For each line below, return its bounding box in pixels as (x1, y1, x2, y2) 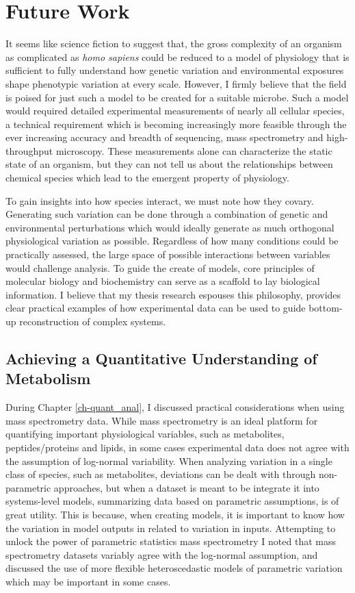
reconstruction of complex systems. (19, 314, 166, 328)
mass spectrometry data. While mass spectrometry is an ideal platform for (5, 413, 318, 427)
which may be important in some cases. (5, 574, 171, 588)
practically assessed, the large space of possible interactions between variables (5, 247, 330, 262)
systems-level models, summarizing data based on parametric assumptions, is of (5, 494, 339, 508)
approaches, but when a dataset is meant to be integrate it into (53, 480, 319, 494)
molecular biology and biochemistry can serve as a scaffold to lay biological (5, 274, 320, 288)
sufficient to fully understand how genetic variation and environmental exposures (5, 63, 344, 77)
